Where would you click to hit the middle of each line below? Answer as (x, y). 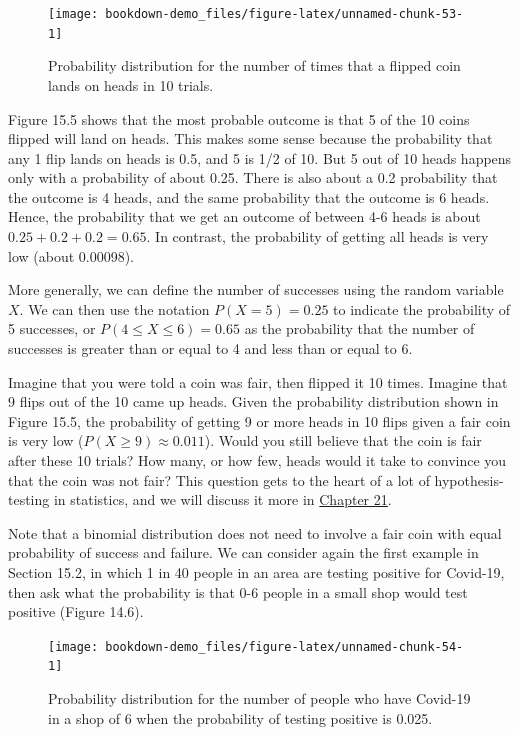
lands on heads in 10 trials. (131, 84)
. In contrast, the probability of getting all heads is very (317, 236)
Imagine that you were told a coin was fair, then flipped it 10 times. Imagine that (258, 381)
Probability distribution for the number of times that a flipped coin (254, 65)
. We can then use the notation (114, 308)
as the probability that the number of (359, 328)
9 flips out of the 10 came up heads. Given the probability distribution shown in (253, 401)
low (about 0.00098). (71, 255)
